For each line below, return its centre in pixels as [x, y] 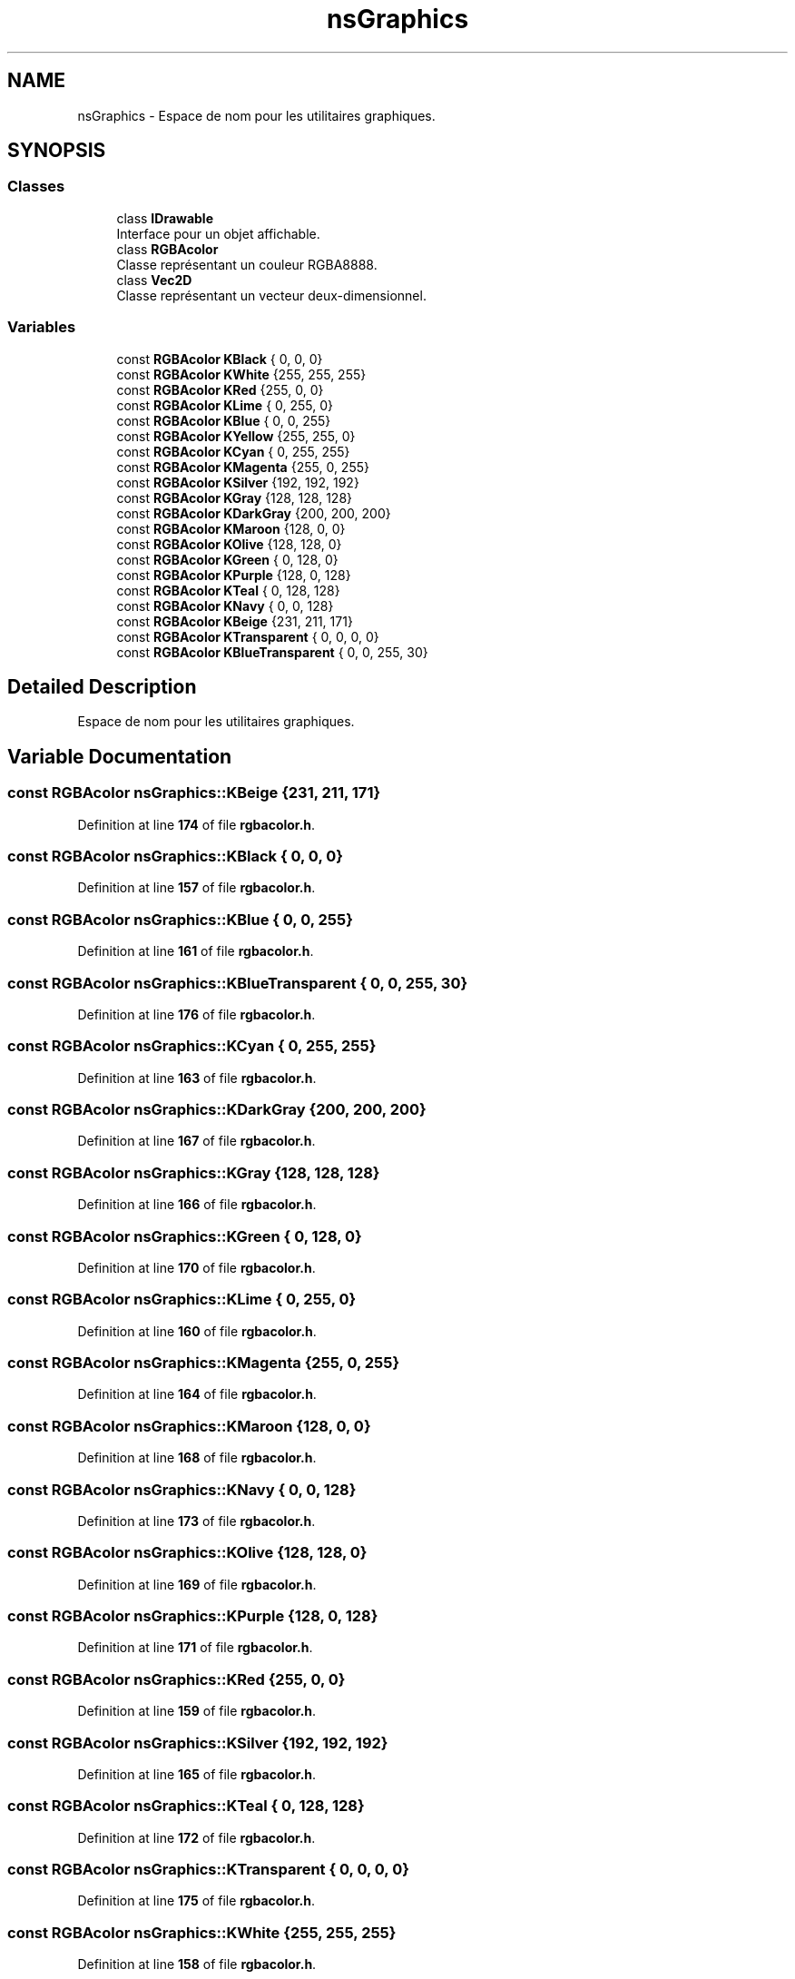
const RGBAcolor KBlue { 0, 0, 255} [224, 420]
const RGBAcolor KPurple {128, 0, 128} [234, 575]
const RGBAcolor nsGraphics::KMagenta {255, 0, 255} [204, 1363]
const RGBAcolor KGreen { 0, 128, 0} [227, 559]
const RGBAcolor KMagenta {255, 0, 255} [243, 467]
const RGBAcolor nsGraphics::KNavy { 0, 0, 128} [182, 1489]
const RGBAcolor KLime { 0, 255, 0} [225, 405]
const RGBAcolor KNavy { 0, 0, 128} [225, 606]
